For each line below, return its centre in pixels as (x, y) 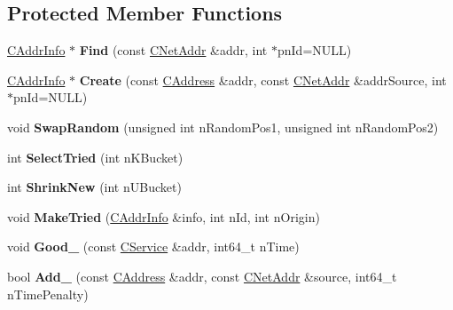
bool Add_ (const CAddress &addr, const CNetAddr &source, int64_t (202, 276)
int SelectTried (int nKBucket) (95, 157)
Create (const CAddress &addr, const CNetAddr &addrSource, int (263, 79)
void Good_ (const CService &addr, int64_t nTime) (153, 246)
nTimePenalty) (48, 294)
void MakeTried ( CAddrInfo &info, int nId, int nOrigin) (164, 216)
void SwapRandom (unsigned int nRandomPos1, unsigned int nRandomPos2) (223, 127)
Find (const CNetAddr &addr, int (173, 50)
